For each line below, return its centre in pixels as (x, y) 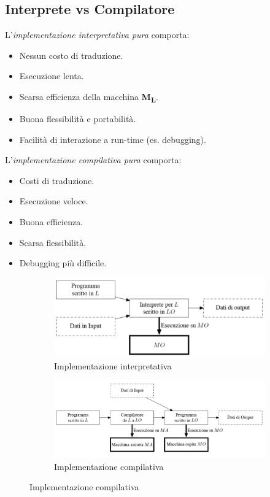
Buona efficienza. (51, 222)
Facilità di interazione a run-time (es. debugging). (113, 139)
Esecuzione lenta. (52, 76)
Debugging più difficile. (63, 263)
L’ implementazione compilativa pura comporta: (93, 160)
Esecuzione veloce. (54, 201)
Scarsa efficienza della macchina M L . (89, 97)
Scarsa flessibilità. (53, 242)
